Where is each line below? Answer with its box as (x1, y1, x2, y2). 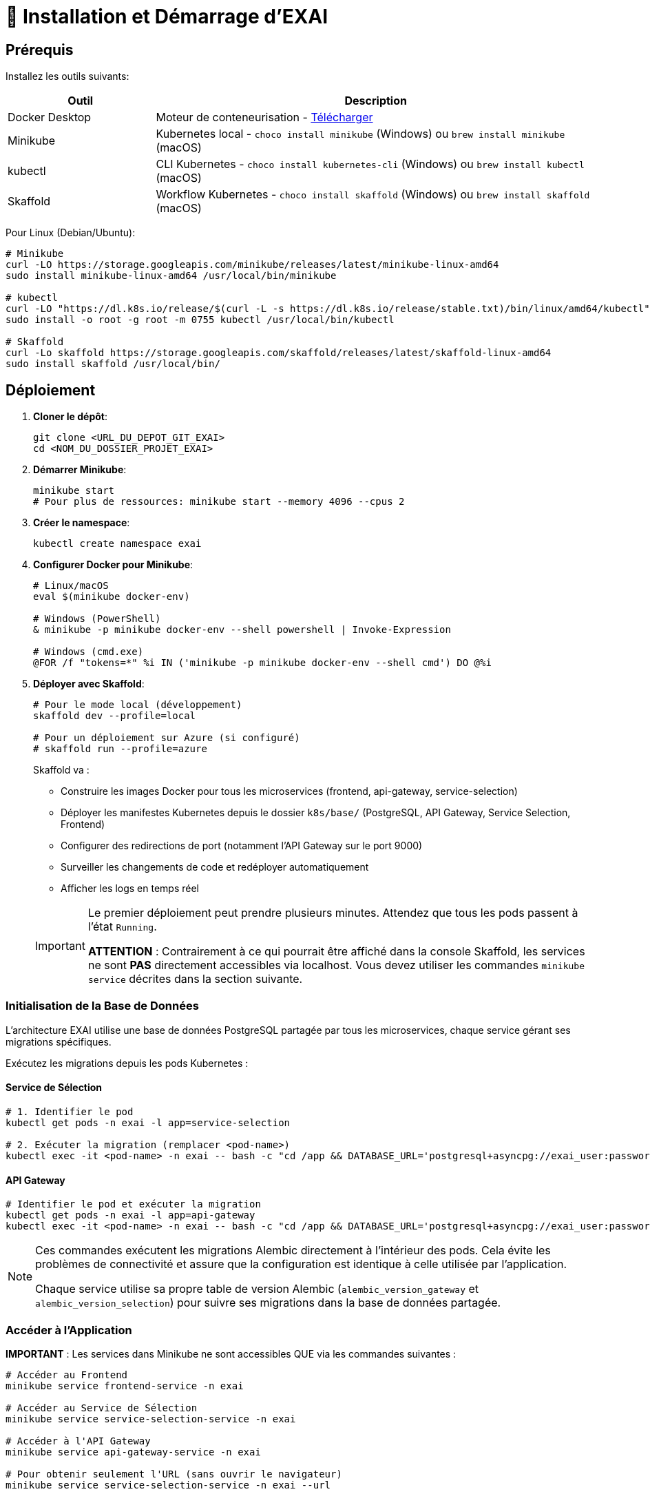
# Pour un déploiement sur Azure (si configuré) (33, 732, 300, 744)
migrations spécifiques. (6, 1035, 112, 1048)
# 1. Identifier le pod (6, 1106, 134, 1117)
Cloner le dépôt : (33, 411, 108, 423)
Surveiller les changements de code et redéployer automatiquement (61, 861, 369, 873)
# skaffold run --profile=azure (33, 743, 207, 755)
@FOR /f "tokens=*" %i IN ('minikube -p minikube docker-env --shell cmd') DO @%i (33, 657, 492, 669)
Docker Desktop (8, 110, 92, 125)
